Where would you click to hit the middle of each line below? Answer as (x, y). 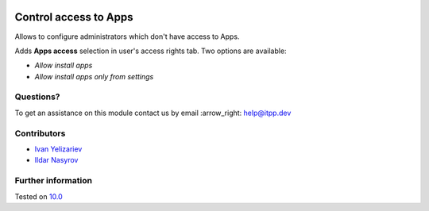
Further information (54, 181)
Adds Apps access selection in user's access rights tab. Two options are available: (151, 51)
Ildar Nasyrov (56, 160)
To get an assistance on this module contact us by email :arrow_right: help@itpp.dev (153, 113)
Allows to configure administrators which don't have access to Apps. (127, 36)
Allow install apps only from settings (94, 76)
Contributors (40, 133)
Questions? (37, 97)
